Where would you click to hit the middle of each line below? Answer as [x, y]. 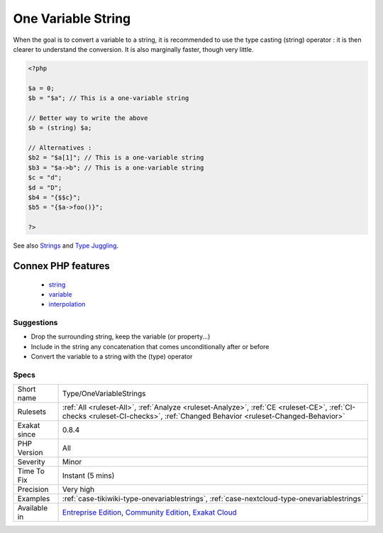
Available [33, 508]
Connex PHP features [61, 266]
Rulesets [32, 412]
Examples [34, 499]
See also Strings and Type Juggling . [66, 246]
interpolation [67, 304]
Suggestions [35, 323]
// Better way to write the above [88, 118]
